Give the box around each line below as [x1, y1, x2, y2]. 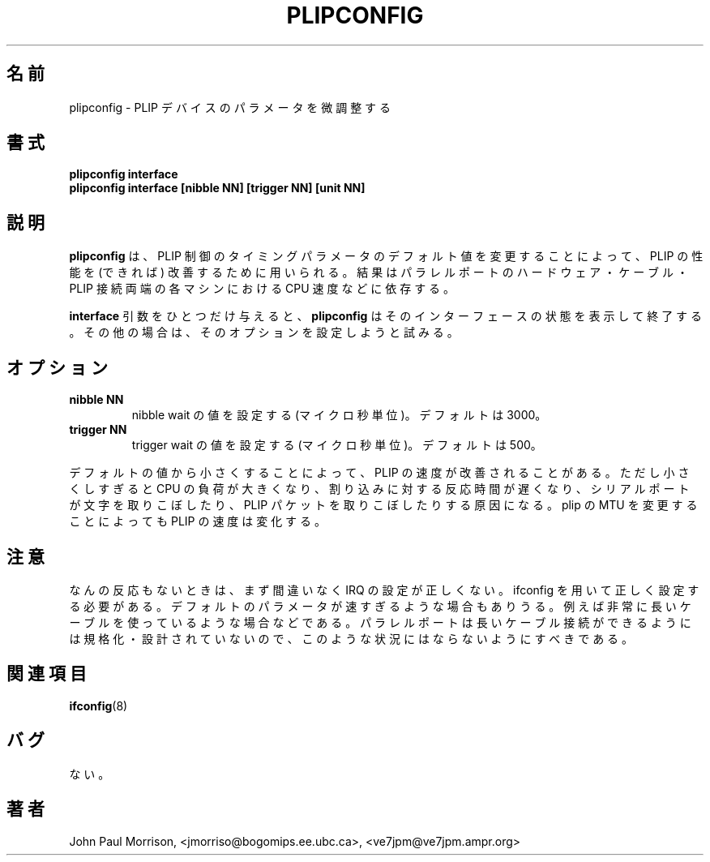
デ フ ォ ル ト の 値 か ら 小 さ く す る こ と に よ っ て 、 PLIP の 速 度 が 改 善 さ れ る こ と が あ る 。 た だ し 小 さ [69, 465, 690, 480]
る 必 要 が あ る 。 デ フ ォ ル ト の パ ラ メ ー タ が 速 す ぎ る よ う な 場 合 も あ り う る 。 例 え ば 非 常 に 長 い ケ [69, 598, 691, 613]
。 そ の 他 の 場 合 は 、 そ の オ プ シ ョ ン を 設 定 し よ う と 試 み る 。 [69, 325, 459, 340]
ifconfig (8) [69, 698, 128, 713]
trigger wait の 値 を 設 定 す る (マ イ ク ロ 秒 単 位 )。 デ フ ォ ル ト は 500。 [131, 438, 542, 452]
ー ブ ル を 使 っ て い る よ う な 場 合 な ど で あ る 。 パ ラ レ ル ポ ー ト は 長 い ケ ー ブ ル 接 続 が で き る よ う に [69, 615, 691, 629]
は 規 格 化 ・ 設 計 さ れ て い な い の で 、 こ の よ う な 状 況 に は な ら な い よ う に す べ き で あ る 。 [69, 631, 634, 645]
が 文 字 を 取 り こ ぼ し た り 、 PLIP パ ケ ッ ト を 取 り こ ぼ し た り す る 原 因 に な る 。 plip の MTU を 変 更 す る [69, 498, 698, 512]
